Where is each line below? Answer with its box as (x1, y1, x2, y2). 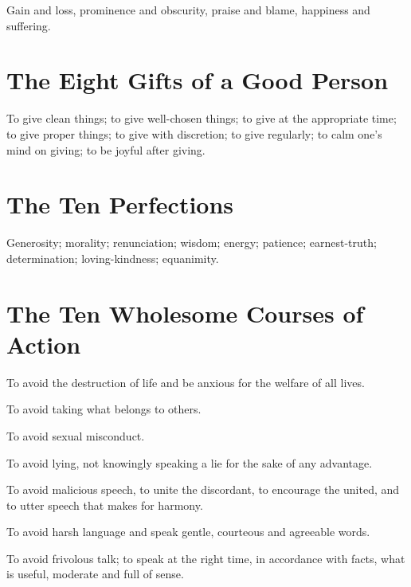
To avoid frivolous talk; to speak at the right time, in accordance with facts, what (6, 550, 405, 566)
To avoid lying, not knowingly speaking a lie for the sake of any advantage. (6, 454, 373, 471)
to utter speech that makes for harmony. (6, 496, 203, 513)
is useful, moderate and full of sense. (6, 565, 184, 582)
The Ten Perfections (6, 188, 234, 221)
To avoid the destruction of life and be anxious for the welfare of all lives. (6, 374, 365, 390)
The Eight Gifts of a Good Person (6, 64, 389, 96)
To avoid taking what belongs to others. (6, 401, 202, 417)
